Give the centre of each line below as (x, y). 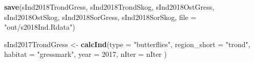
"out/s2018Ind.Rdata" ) (40, 27)
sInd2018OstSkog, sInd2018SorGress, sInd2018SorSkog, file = (100, 17)
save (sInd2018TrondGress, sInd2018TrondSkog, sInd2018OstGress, (109, 7)
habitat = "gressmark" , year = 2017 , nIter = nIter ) (86, 54)
